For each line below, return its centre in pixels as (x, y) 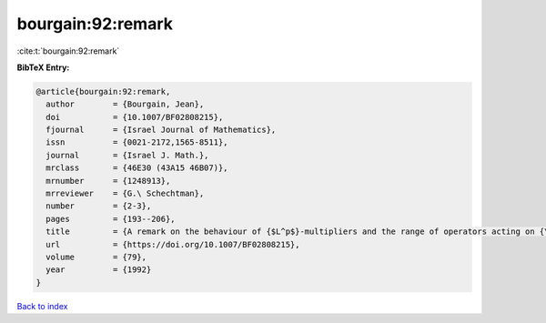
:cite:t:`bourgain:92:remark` (68, 51)
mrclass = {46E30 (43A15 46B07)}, (137, 168)
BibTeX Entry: (43, 67)
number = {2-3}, (99, 206)
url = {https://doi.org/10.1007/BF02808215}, (173, 244)
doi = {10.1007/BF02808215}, (135, 117)
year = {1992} (99, 270)
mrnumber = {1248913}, (108, 181)
